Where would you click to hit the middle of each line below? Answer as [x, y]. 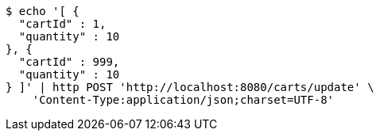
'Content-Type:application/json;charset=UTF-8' [183, 100]
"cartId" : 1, [62, 24]
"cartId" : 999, [69, 62]
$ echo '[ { [43, 11]
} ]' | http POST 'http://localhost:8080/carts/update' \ [190, 87]
